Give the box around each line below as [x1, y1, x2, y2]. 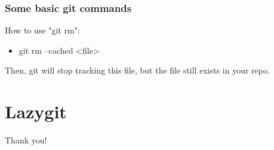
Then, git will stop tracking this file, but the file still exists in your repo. [5, 64, 270, 76]
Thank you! [5, 134, 47, 146]
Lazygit [5, 99, 67, 124]
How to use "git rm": [5, 24, 80, 36]
